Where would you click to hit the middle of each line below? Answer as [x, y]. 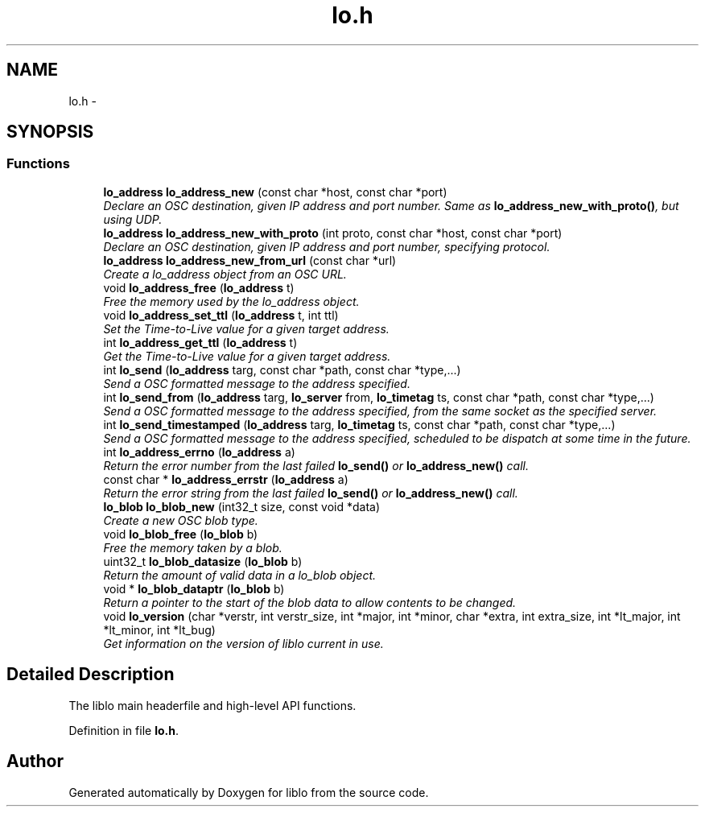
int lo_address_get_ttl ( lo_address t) [200, 342]
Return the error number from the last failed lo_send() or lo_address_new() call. [316, 465]
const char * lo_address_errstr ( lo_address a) [226, 479]
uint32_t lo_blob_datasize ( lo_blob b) [203, 561]
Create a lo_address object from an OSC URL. [225, 274]
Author [35, 761]
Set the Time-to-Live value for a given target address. [246, 328]
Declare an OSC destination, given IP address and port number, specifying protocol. [327, 246]
